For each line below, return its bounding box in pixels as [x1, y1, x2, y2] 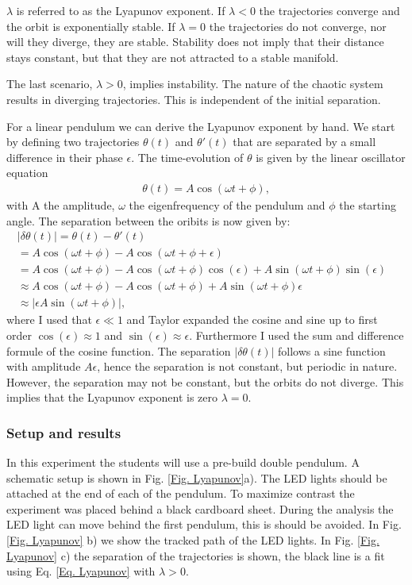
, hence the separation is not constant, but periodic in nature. [97, 358, 398, 375]
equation [6, 164, 48, 181]
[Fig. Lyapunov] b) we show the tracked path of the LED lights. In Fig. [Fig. [6, 532, 379, 548]
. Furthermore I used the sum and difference [189, 326, 404, 343]
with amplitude [6, 358, 81, 375]
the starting [339, 196, 396, 213]
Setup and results [6, 422, 121, 442]
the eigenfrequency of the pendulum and [129, 196, 325, 213]
